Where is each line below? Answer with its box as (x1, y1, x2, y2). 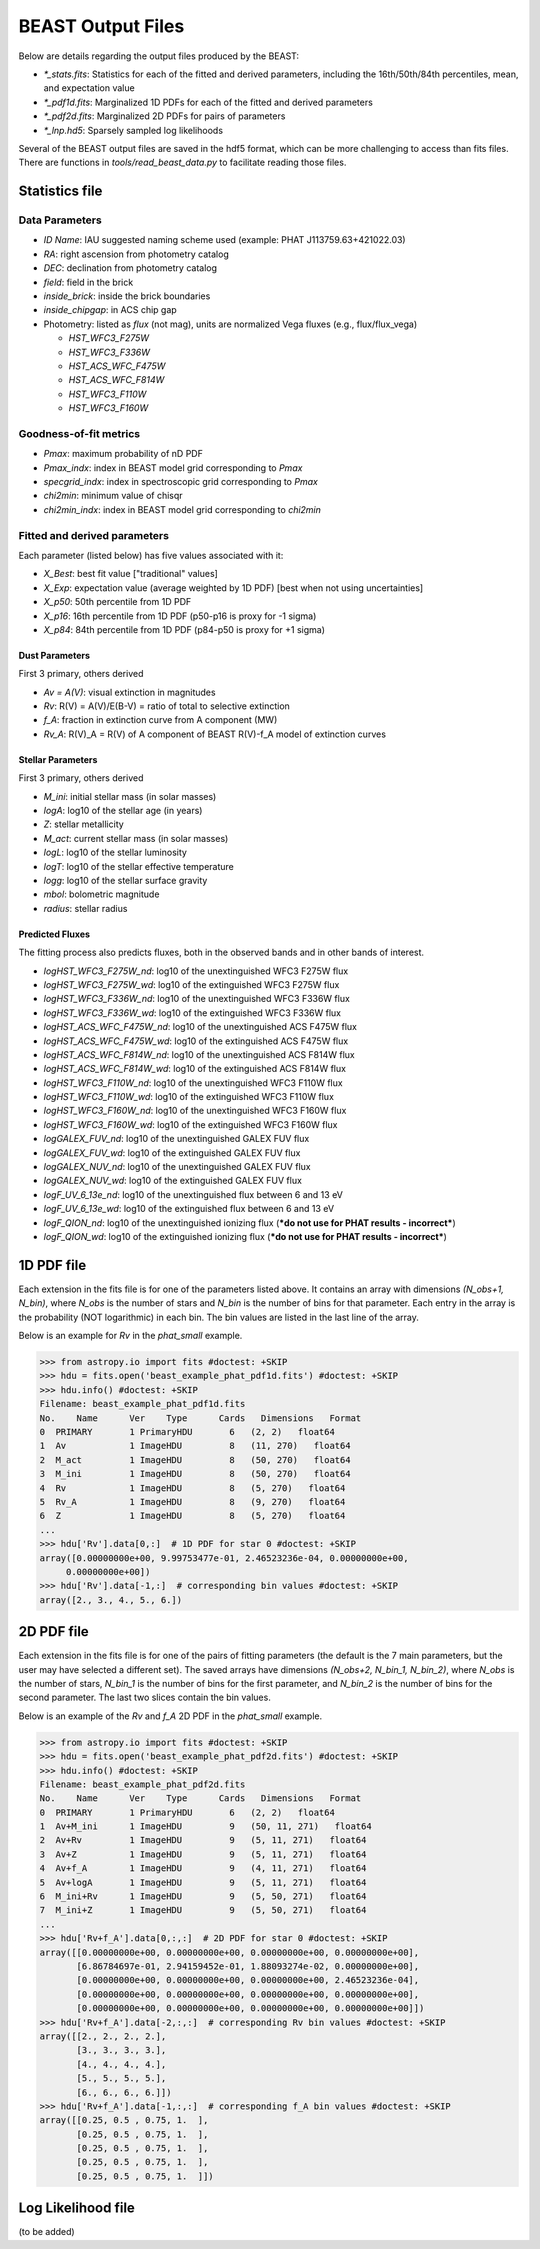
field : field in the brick (43, 276, 134, 288)
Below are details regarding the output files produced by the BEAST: (18, 50, 300, 62)
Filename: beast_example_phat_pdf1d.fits (39, 1398, 246, 1410)
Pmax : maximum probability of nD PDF (43, 448, 204, 460)
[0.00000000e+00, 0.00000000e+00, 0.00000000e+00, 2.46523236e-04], (76, 1975, 420, 1986)
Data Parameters (18, 213, 102, 227)
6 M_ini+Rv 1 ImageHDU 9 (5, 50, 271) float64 (39, 1891, 367, 1902)
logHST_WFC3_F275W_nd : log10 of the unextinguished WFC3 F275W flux (43, 965, 349, 977)
